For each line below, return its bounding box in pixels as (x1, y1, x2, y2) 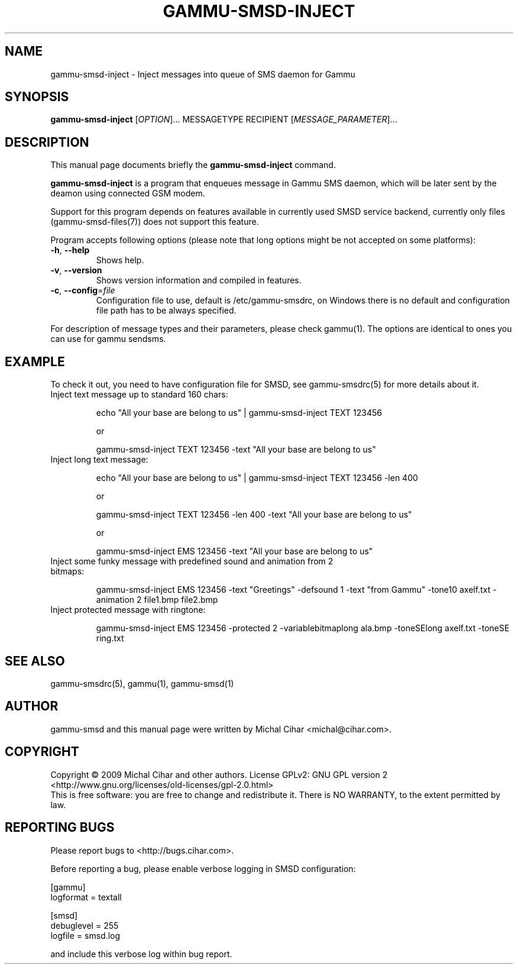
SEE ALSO (5, 653, 65, 668)
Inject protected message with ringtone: (50, 605, 206, 615)
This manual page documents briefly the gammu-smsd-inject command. (50, 160, 336, 170)
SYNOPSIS (5, 89, 69, 105)
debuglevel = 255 (50, 920, 119, 931)
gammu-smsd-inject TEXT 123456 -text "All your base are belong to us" (96, 444, 376, 455)
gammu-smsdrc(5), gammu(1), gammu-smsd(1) (50, 678, 234, 689)
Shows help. (96, 255, 144, 266)
